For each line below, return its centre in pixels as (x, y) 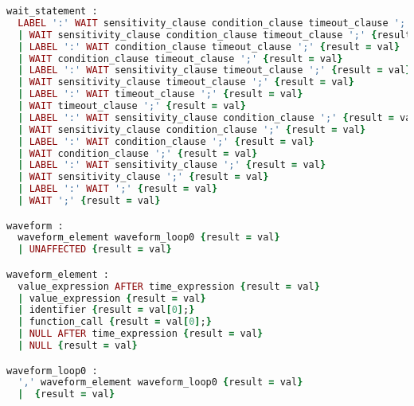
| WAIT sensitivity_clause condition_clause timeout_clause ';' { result (215, 35)
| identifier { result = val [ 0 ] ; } (106, 310)
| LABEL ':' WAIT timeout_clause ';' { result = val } (160, 94)
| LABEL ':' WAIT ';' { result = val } (118, 189)
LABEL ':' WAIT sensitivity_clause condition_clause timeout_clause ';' (215, 23)
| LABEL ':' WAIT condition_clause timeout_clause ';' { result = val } (209, 47)
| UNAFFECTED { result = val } (95, 250)
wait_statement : (52, 11)
